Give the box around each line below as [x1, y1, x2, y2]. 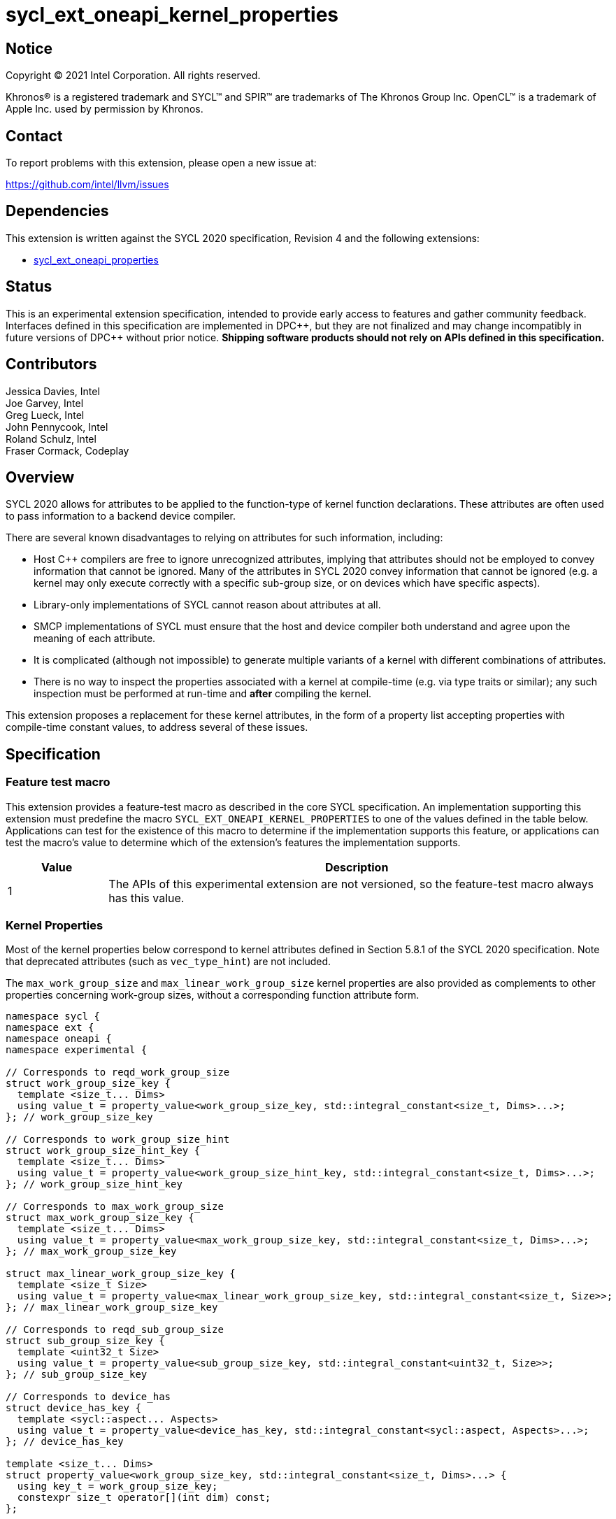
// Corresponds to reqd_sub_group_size [6, 1324, 224, 1336]
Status [6, 278, 52, 296]
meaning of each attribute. [34, 632, 156, 645]
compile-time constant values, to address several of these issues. [6, 721, 308, 734]
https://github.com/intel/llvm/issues [6, 178, 169, 191]
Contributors [6, 355, 97, 373]
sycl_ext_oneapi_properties [34, 253, 159, 266]
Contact [6, 127, 63, 145]
